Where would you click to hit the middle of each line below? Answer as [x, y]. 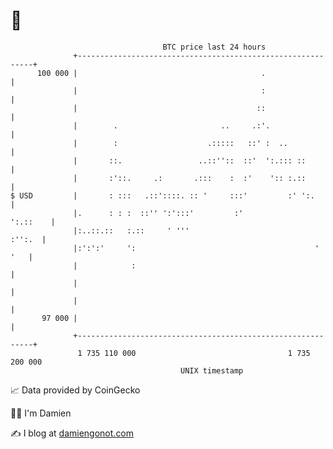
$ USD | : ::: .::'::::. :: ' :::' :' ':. [162, 195]
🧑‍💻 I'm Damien [41, 413]
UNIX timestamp [212, 370]
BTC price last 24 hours [214, 47]
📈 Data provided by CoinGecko [75, 390]
